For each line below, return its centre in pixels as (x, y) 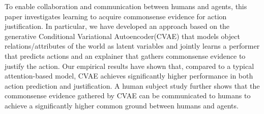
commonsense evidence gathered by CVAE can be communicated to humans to (128, 96)
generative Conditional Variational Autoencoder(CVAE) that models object (122, 36)
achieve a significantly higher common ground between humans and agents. (122, 105)
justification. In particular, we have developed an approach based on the (117, 26)
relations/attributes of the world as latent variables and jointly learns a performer (132, 46)
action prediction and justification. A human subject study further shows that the (132, 85)
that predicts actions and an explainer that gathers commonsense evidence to (125, 55)
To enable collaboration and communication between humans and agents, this (126, 6)
